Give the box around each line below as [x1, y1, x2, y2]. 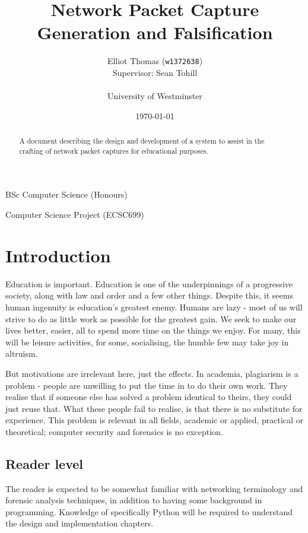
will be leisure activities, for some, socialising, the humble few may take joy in [5, 335, 289, 348]
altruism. [5, 347, 38, 360]
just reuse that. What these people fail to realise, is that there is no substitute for [5, 402, 303, 414]
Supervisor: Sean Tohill [112, 66, 198, 78]
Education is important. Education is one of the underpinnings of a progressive [5, 277, 293, 290]
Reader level [5, 454, 84, 472]
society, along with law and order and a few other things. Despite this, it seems [5, 289, 293, 302]
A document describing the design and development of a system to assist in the [19, 136, 265, 146]
